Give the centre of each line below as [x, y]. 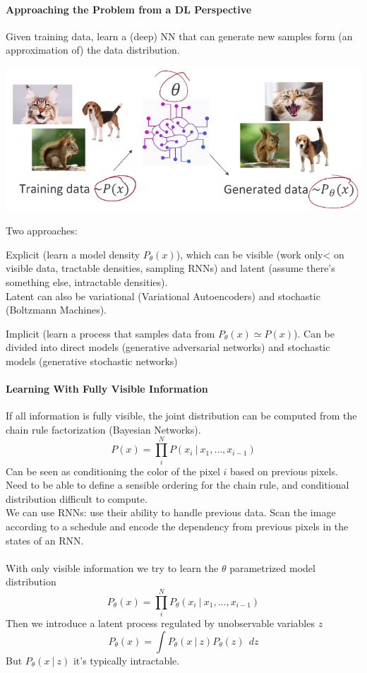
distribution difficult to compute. [77, 498]
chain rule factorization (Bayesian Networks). [103, 429]
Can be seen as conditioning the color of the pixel [113, 471]
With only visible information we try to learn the [112, 567]
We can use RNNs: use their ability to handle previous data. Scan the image [171, 512]
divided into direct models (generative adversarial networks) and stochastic [168, 347]
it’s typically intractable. [126, 660]
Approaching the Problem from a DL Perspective [129, 9]
